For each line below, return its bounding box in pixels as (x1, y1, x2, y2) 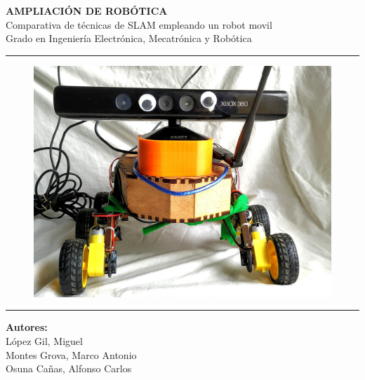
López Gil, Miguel (6, 333, 83, 348)
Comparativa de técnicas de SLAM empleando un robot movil (6, 17, 272, 32)
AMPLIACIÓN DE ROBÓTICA (6, 4, 168, 18)
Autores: (6, 320, 48, 334)
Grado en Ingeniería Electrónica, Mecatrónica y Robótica (6, 31, 252, 46)
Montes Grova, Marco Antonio (6, 347, 137, 362)
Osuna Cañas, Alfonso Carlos (6, 361, 132, 376)
